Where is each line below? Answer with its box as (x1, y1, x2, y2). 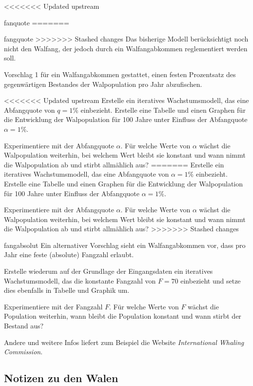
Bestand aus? (4, 321, 44, 331)
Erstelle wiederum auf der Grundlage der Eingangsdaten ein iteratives (4, 266, 213, 276)
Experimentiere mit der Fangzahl (4, 301, 103, 311)
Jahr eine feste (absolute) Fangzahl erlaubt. (4, 249, 134, 260)
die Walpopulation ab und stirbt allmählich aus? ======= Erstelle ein (4, 159, 224, 169)
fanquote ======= (4, 17, 69, 27)
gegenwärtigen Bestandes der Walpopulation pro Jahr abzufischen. (4, 79, 202, 89)
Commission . (4, 346, 43, 357)
